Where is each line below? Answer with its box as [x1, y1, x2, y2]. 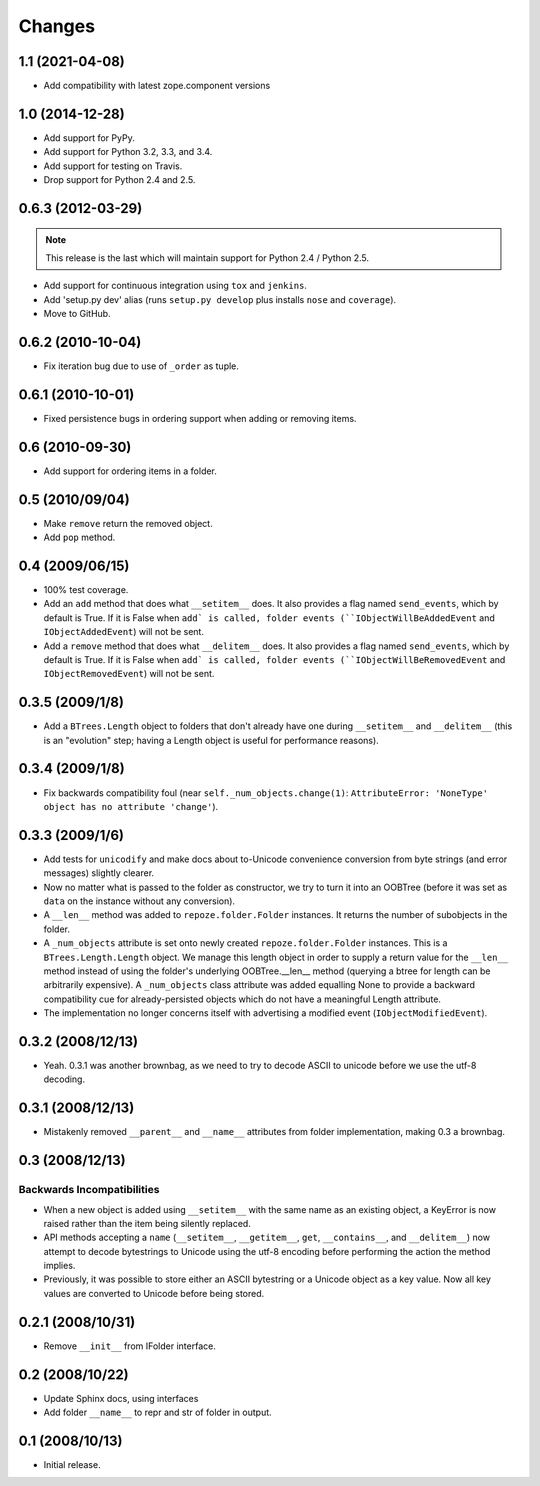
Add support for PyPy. [43, 131, 135, 144]
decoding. [43, 1073, 85, 1085]
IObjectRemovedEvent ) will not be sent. [43, 668, 215, 680]
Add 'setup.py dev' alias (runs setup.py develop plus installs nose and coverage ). [43, 293, 397, 305]
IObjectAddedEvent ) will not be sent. [43, 626, 205, 638]
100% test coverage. [43, 584, 129, 596]
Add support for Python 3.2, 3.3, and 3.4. [43, 146, 213, 158]
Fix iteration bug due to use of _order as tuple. [43, 360, 240, 372]
